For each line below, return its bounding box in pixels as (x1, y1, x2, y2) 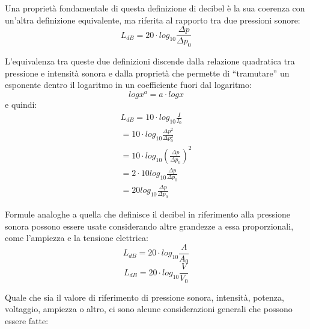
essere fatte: (5, 315, 49, 327)
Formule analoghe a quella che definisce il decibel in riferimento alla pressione (5, 208, 291, 221)
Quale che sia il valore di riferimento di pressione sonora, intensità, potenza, (5, 290, 284, 303)
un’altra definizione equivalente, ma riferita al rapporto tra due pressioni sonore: (5, 13, 300, 26)
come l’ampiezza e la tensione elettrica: (5, 231, 148, 244)
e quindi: (5, 98, 37, 110)
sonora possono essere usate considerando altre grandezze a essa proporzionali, (5, 219, 294, 232)
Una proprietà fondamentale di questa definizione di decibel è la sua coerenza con (5, 2, 305, 14)
